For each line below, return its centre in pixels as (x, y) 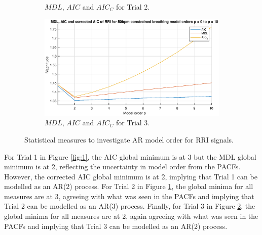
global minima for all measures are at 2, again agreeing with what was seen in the (131, 216)
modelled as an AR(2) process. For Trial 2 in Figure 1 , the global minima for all (129, 186)
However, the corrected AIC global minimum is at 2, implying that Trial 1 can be (131, 176)
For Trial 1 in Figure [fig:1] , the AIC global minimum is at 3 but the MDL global (130, 156)
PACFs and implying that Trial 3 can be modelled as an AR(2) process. (116, 226)
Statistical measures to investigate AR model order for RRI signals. (129, 139)
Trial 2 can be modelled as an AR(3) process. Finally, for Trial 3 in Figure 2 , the (130, 206)
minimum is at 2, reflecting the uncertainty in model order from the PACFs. (122, 167)
